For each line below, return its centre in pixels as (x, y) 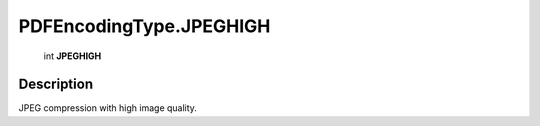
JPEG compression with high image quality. (107, 108)
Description (56, 84)
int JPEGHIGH (72, 56)
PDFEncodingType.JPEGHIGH (144, 26)
